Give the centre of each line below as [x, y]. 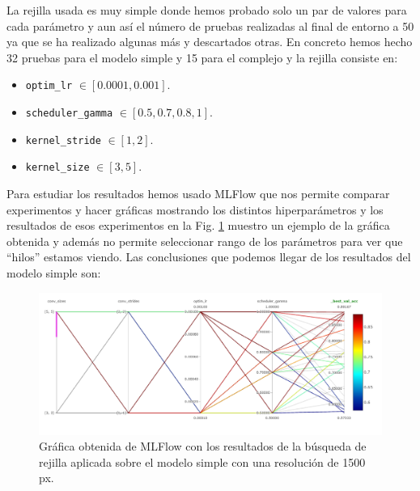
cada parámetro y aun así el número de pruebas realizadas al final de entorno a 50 [210, 25]
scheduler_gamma [69, 114]
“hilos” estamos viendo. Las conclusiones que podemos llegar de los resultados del [209, 257]
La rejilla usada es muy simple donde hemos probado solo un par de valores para [207, 10]
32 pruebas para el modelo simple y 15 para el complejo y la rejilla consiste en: [202, 57]
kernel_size [57, 168]
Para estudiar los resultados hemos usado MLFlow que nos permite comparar [198, 193]
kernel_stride [63, 140]
